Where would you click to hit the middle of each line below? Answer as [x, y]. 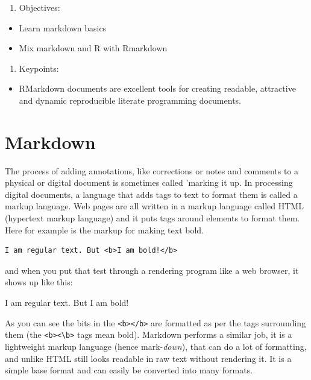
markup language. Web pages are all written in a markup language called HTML [154, 206]
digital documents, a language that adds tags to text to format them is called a [151, 194]
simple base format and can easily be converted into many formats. [129, 370]
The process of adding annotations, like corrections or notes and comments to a [152, 170]
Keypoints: [39, 68]
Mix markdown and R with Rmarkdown [93, 48]
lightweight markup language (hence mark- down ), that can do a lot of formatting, [156, 346]
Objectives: [39, 7]
